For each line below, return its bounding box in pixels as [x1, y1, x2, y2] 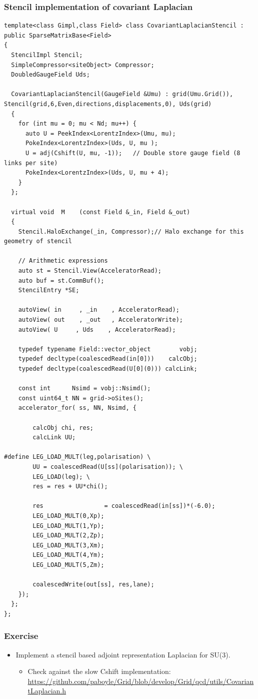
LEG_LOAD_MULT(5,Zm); [32, 561, 104, 568]
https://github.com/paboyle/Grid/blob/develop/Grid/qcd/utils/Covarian [27, 675, 254, 686]
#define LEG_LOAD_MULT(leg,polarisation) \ [4, 453, 151, 461]
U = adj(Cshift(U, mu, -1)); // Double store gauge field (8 [25, 149, 240, 157]
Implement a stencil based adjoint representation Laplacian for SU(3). [15, 649, 230, 659]
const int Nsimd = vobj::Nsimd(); [18, 385, 151, 392]
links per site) [4, 159, 58, 167]
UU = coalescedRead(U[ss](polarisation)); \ [32, 463, 183, 470]
